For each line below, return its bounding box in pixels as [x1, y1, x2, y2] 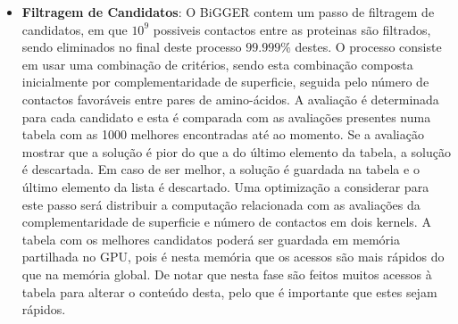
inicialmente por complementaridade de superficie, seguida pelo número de [21, 72, 429, 91]
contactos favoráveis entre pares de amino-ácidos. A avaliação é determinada [21, 89, 439, 108]
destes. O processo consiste [295, 37, 442, 56]
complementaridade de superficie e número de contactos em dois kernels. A [21, 212, 431, 231]
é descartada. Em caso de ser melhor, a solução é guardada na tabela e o [21, 160, 420, 179]
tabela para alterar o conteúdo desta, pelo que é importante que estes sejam [21, 282, 437, 301]
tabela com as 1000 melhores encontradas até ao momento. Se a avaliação [21, 125, 424, 144]
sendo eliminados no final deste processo [21, 37, 242, 56]
